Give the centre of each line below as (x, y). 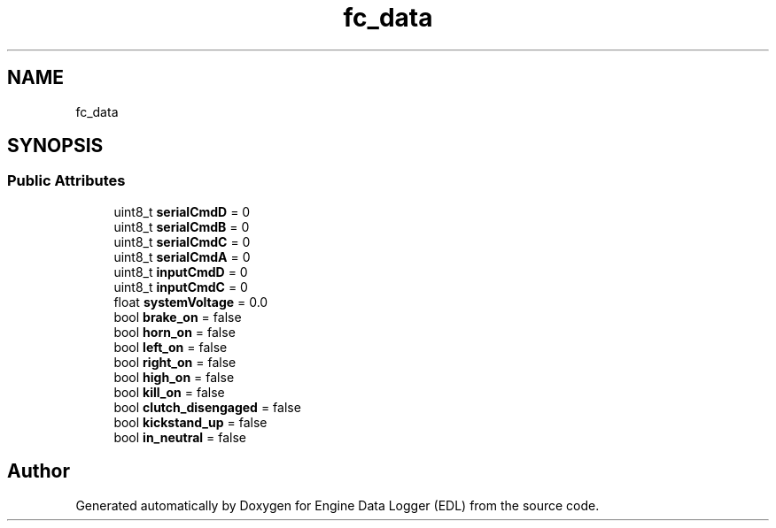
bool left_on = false (171, 347)
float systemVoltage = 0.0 (191, 302)
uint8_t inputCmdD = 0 (181, 272)
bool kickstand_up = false (190, 422)
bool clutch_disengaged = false (207, 407)
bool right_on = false (175, 362)
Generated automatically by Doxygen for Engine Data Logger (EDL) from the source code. (338, 505)
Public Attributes (66, 181)
